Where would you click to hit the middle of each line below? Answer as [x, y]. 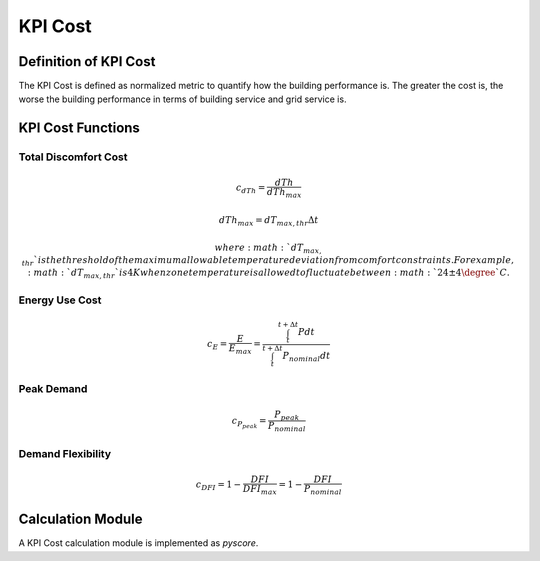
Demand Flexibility [65, 453]
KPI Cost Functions [79, 128]
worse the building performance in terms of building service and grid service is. [182, 99]
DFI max [259, 490]
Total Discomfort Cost [73, 157]
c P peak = [249, 422]
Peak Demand [53, 388]
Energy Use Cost [60, 300]
